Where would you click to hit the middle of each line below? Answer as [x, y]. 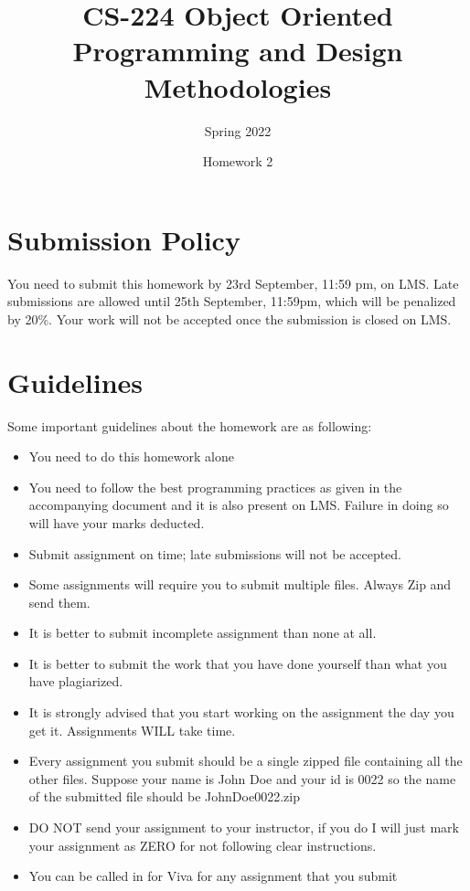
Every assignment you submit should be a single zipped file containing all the [246, 761]
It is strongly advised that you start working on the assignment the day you [241, 712]
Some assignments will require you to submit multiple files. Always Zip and [240, 584]
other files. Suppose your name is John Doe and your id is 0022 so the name [242, 778]
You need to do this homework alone [131, 456]
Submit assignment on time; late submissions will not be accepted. [215, 553]
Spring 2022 [238, 130]
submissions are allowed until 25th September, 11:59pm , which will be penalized [232, 301]
